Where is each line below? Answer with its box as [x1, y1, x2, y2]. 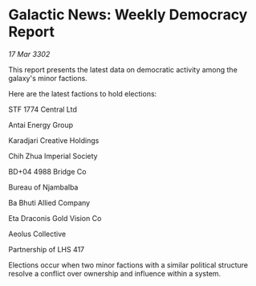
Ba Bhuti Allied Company [8, 198, 91, 207]
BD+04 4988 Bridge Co [8, 166, 87, 176]
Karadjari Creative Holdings [8, 135, 100, 145]
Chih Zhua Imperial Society [8, 151, 98, 161]
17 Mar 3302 [8, 49, 51, 59]
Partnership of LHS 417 [8, 244, 85, 254]
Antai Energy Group [8, 120, 74, 129]
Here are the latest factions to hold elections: [8, 88, 157, 98]
